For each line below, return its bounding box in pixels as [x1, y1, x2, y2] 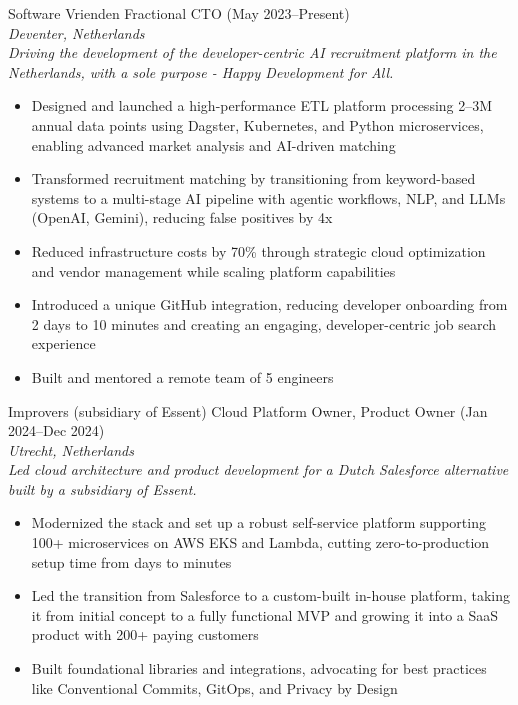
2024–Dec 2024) [8, 420, 105, 441]
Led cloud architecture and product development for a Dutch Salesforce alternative [8, 459, 509, 480]
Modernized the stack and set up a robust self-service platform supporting [31, 512, 486, 533]
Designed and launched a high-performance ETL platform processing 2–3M [31, 95, 493, 116]
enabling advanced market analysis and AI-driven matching [31, 134, 396, 155]
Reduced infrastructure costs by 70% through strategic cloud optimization [31, 240, 486, 261]
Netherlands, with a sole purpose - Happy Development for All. [8, 61, 394, 82]
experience [31, 333, 96, 354]
